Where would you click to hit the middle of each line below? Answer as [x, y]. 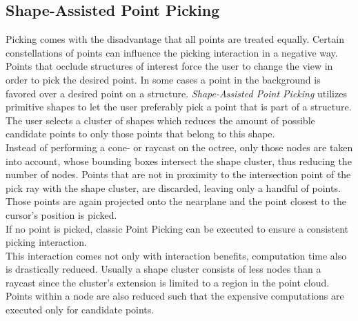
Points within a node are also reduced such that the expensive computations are [175, 296]
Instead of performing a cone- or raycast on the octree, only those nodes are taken [179, 147]
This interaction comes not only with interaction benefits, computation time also [176, 255]
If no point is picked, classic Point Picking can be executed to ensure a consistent [177, 228]
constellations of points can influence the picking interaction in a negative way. [172, 52]
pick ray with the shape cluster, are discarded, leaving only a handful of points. [173, 187]
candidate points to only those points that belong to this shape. [140, 134]
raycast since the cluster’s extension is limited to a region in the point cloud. [168, 282]
